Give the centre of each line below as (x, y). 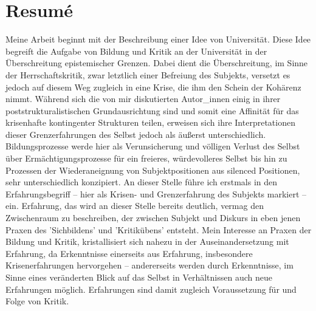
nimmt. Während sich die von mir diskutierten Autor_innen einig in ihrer (143, 99)
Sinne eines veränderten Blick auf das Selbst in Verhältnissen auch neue (139, 277)
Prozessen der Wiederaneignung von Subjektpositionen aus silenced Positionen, (153, 170)
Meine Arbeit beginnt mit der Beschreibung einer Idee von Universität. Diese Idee (158, 39)
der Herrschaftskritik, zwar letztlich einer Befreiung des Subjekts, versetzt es (148, 74)
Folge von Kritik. (37, 301)
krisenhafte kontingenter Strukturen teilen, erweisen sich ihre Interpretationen (150, 122)
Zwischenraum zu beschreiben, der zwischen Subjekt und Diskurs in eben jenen (153, 218)
